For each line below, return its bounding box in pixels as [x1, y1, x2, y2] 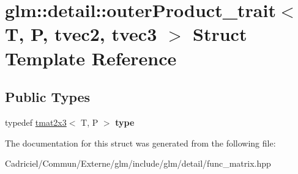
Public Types [5, 87, 91, 106]
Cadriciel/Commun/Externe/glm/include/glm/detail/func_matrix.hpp [5, 157, 271, 170]
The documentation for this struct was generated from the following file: [5, 136, 276, 149]
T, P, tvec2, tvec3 [5, 21, 157, 46]
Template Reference [5, 45, 177, 70]
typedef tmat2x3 [5, 115, 67, 128]
